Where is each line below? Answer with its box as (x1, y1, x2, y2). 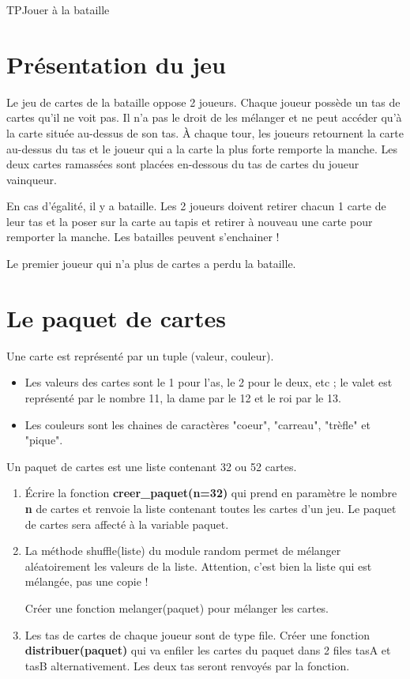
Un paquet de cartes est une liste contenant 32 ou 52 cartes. (6, 458, 297, 474)
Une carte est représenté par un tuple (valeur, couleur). (6, 347, 274, 364)
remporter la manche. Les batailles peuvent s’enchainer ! (6, 228, 280, 245)
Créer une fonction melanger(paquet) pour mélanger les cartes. (24, 599, 329, 616)
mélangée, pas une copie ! (24, 573, 149, 590)
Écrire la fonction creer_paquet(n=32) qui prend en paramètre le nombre (24, 485, 397, 501)
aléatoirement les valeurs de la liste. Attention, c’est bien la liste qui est (24, 557, 372, 574)
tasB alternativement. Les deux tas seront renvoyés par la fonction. (24, 657, 350, 673)
